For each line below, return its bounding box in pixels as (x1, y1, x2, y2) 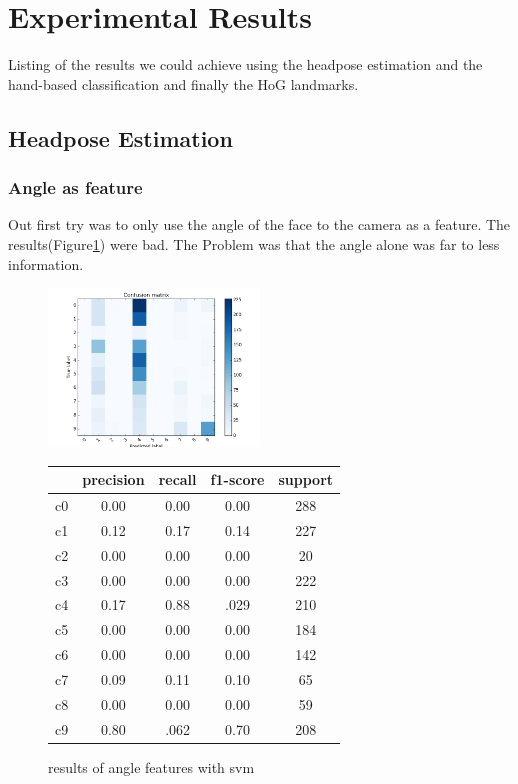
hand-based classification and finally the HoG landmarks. (8, 73, 359, 94)
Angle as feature (8, 175, 143, 200)
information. (8, 253, 84, 274)
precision (82, 469, 145, 490)
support (278, 469, 334, 490)
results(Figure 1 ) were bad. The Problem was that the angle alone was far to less (8, 233, 500, 254)
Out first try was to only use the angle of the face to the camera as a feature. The (8, 214, 511, 235)
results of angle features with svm (48, 756, 255, 777)
